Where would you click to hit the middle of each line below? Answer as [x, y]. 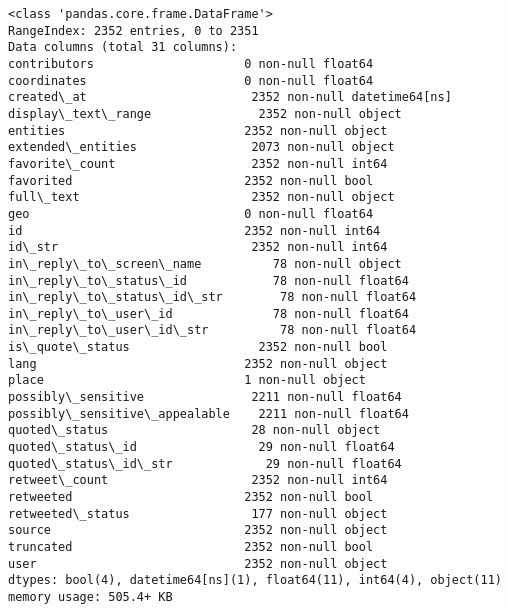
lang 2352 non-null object [198, 363]
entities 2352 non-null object [198, 130]
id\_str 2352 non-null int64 [198, 247]
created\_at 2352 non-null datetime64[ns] [230, 97]
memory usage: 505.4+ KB [90, 596]
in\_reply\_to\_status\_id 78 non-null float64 [208, 280]
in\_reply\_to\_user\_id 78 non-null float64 [208, 313]
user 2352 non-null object [198, 563]
